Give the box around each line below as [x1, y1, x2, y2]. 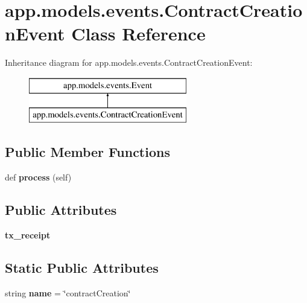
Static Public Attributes [5, 258, 159, 277]
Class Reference [71, 21, 206, 46]
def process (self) [5, 171, 72, 183]
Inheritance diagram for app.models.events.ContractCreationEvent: [5, 56, 253, 69]
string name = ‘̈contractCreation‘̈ [5, 286, 131, 299]
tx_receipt [5, 229, 51, 241]
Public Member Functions [5, 142, 170, 161]
